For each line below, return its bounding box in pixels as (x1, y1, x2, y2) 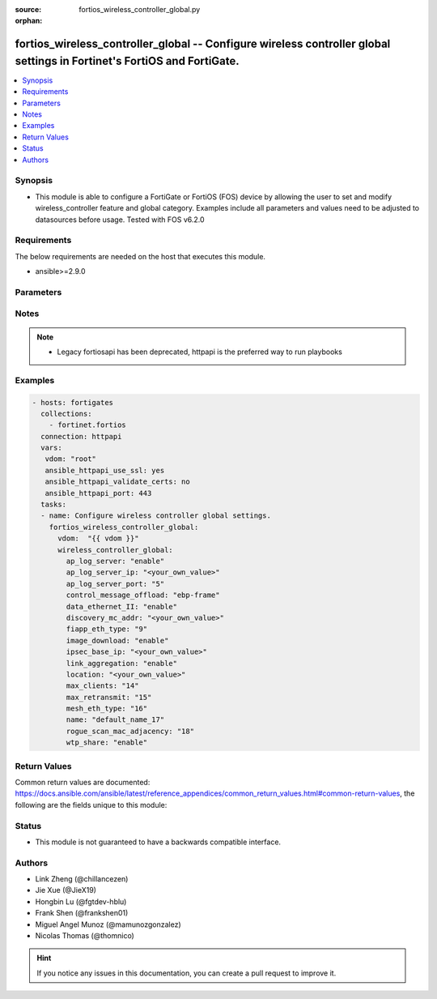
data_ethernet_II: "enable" (66, 602, 178, 611)
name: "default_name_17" (66, 715, 165, 724)
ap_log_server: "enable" (66, 557, 165, 566)
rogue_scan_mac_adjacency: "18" (66, 726, 194, 736)
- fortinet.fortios (49, 421, 127, 429)
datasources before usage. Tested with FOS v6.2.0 (35, 215, 206, 224)
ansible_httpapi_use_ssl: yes (45, 466, 165, 475)
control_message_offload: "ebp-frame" (66, 591, 220, 600)
